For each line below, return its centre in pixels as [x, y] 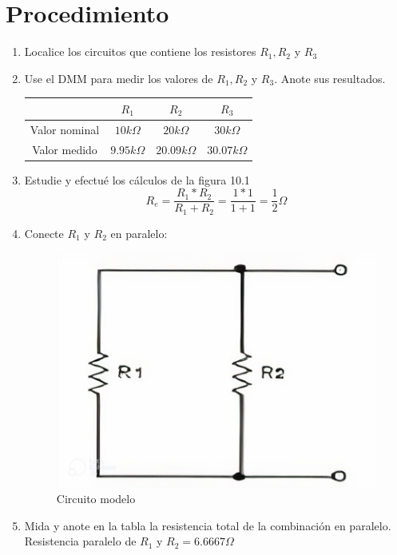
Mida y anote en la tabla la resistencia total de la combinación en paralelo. [208, 525]
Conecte [44, 233]
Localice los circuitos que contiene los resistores [140, 52]
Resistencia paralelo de [80, 541]
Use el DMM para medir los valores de [119, 78]
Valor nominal [65, 129]
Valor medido [65, 149]
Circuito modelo [96, 499]
